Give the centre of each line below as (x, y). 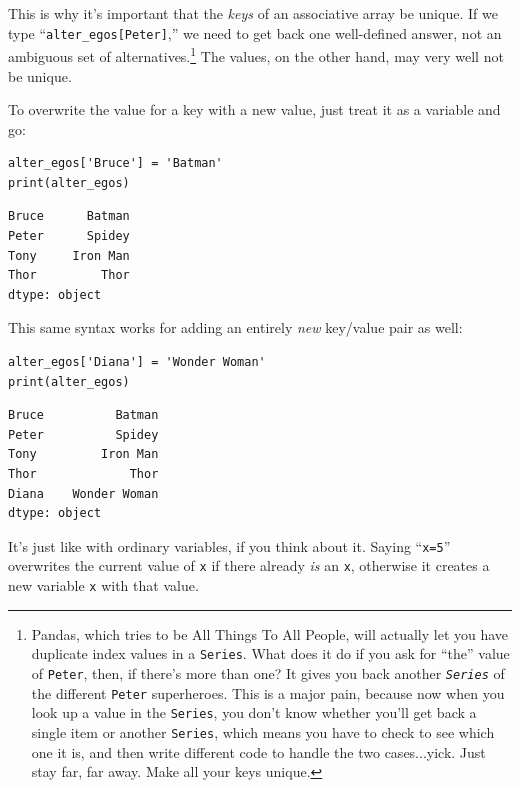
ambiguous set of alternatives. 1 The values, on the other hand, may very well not (256, 54)
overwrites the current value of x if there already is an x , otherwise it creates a (249, 565)
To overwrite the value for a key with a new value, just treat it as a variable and (254, 109)
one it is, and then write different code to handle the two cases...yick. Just (258, 751)
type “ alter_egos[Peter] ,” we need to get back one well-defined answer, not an (255, 32)
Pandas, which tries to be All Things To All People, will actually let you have (270, 633)
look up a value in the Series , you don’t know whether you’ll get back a (254, 712)
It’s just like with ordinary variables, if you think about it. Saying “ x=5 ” (229, 545)
